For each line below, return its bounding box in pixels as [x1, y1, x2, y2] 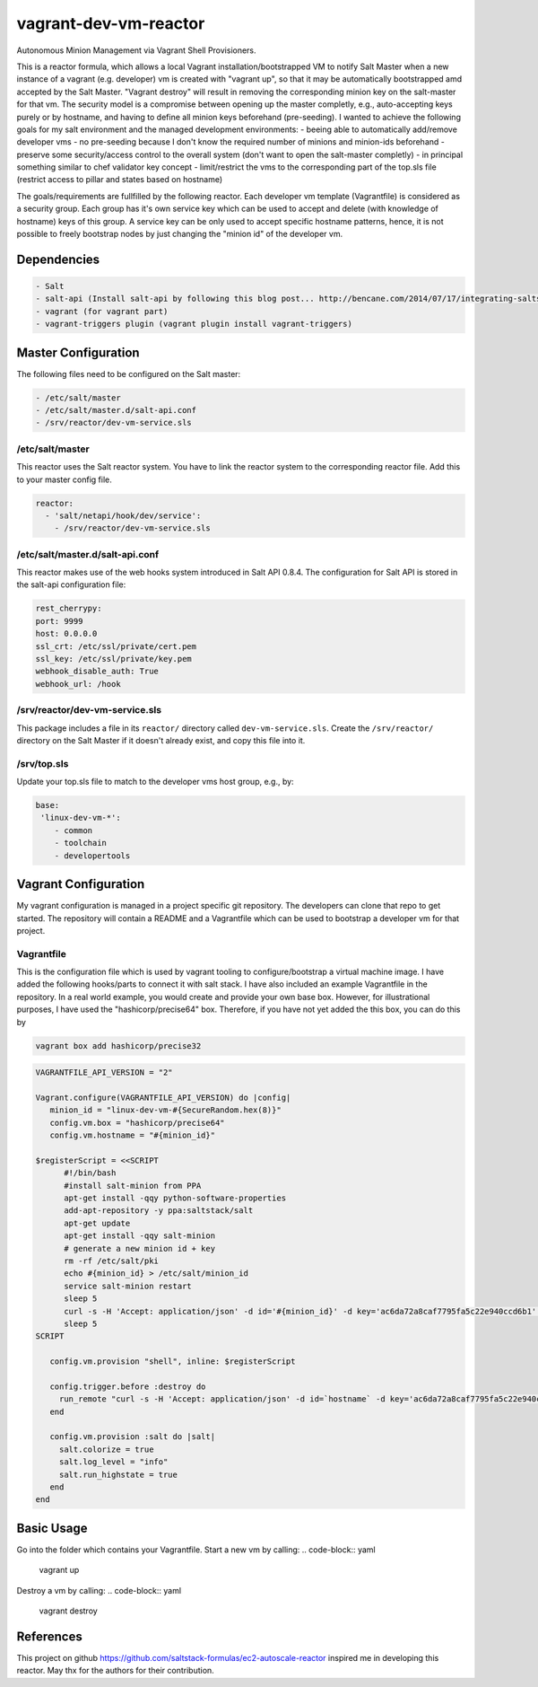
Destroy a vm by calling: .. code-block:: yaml [16, 1585, 182, 1595]
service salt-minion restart [64, 1280, 192, 1291]
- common [54, 825, 93, 835]
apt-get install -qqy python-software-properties [64, 1193, 287, 1203]
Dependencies [16, 251, 100, 267]
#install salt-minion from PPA [64, 1181, 202, 1191]
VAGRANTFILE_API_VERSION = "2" [35, 1068, 174, 1077]
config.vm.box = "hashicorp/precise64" [49, 1118, 225, 1128]
